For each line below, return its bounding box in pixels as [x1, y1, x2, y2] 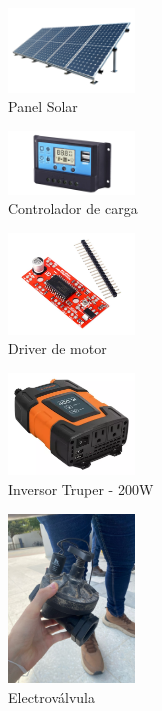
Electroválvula [8, 686, 95, 707]
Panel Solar [8, 96, 78, 117]
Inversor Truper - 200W [8, 479, 154, 500]
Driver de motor [8, 338, 107, 359]
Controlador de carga [8, 198, 138, 219]
